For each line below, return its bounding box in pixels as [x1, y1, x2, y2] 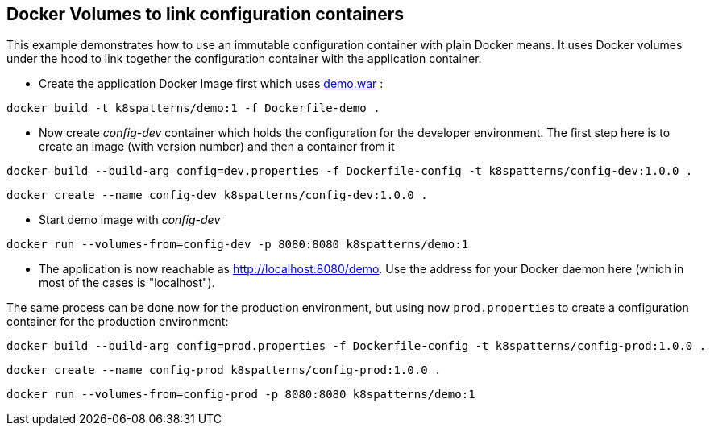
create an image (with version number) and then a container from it [39, 139, 395, 154]
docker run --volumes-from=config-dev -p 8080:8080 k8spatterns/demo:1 [6, 238, 469, 251]
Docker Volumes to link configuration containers [6, 4, 405, 24]
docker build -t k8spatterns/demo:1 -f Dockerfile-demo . [6, 102, 380, 115]
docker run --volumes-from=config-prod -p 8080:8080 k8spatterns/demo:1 [6, 388, 475, 401]
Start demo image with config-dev [39, 213, 221, 227]
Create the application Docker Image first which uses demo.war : [39, 77, 384, 91]
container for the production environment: [6, 314, 229, 329]
